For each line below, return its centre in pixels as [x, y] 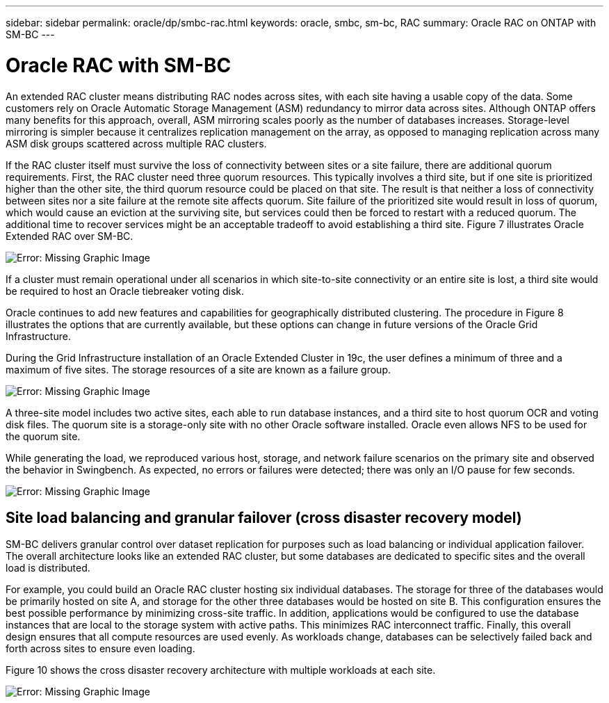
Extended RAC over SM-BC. [70, 236]
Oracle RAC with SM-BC [119, 65]
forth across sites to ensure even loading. [100, 649]
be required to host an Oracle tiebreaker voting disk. [125, 291]
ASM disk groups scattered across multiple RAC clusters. [136, 143]
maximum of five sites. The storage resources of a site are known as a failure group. [198, 369]
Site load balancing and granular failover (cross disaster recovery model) [264, 517]
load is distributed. [48, 568]
